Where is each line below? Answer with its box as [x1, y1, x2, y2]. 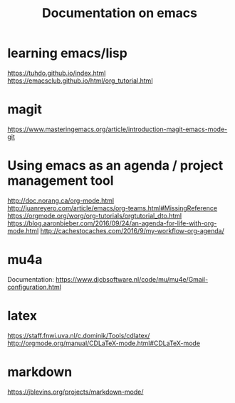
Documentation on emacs [41, 5, 198, 21]
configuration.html [7, 282, 62, 291]
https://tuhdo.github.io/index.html [7, 68, 106, 77]
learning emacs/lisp [7, 45, 128, 61]
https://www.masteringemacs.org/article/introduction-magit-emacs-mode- [7, 125, 228, 133]
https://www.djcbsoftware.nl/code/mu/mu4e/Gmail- [56, 275, 209, 283]
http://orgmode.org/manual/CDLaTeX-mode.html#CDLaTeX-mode [7, 339, 201, 347]
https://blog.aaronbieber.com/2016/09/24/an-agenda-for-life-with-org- [7, 219, 217, 228]
